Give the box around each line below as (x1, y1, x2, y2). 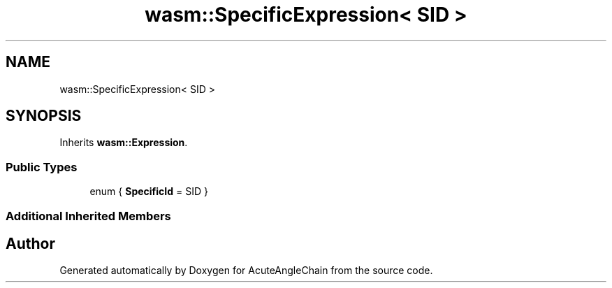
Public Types (6, 159, 78, 174)
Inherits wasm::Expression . (59, 136, 188, 149)
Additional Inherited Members (6, 208, 171, 223)
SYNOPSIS (6, 107, 82, 125)
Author (6, 234, 55, 252)
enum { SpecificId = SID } (89, 185, 208, 198)
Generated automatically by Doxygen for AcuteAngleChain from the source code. (59, 264, 433, 277)
